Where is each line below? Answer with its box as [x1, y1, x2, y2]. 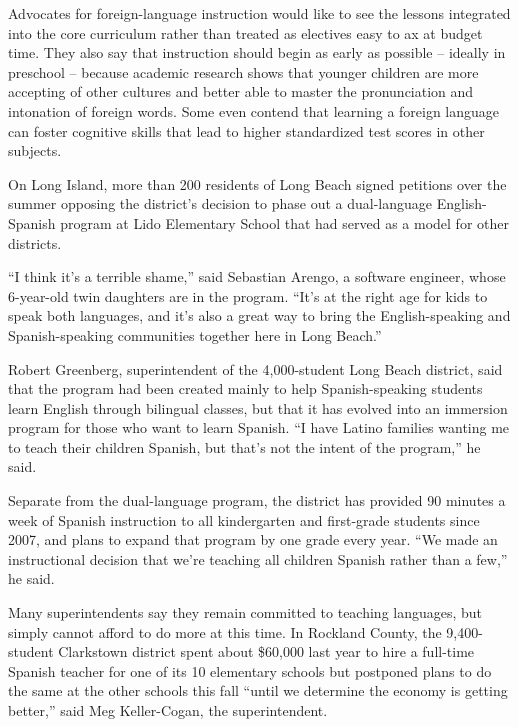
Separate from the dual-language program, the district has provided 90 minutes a [8, 490, 506, 511]
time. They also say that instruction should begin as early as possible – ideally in [8, 42, 506, 63]
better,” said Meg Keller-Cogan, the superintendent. [8, 700, 328, 720]
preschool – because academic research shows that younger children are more [8, 61, 479, 82]
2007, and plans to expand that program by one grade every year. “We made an [8, 529, 498, 550]
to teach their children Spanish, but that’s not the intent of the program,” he [8, 436, 481, 457]
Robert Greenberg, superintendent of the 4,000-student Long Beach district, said [8, 358, 503, 379]
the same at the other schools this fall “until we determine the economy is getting [8, 680, 508, 701]
